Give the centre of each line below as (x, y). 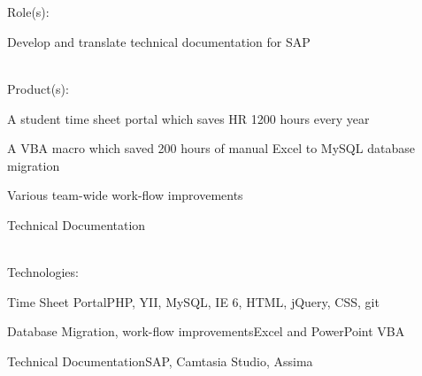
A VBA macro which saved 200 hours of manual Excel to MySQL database (211, 148)
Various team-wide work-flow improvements (125, 195)
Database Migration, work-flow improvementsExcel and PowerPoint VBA (206, 331)
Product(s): (38, 88)
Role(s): (28, 12)
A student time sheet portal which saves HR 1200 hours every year (188, 118)
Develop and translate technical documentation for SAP (159, 41)
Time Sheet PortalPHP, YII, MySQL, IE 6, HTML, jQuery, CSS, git (193, 301)
